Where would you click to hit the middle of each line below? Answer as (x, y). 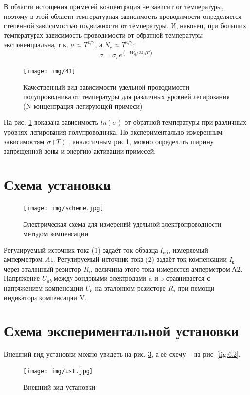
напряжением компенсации (44, 288)
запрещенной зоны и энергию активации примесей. (80, 151)
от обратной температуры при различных (186, 122)
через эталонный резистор (43, 268)
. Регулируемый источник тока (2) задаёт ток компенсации (140, 259)
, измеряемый (188, 249)
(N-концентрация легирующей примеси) (83, 106)
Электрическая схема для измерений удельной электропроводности (123, 224)
